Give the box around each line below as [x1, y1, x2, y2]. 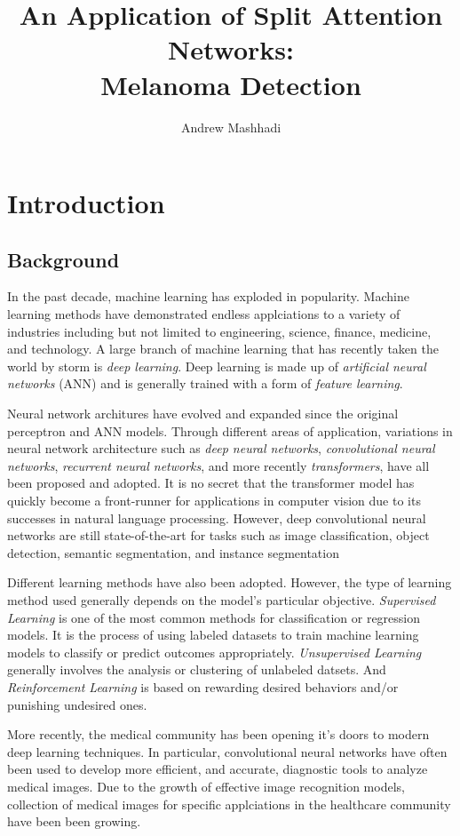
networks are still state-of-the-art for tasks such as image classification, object [7, 526, 430, 545]
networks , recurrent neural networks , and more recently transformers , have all [7, 456, 430, 474]
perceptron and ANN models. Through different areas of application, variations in [7, 421, 453, 440]
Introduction [7, 185, 165, 221]
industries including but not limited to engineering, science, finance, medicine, [7, 322, 432, 340]
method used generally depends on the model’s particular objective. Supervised [7, 590, 436, 609]
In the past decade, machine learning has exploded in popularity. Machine [7, 287, 409, 306]
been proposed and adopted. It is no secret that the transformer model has [7, 474, 415, 492]
